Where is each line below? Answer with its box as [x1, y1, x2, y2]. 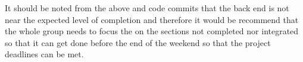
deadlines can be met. [5, 48, 84, 60]
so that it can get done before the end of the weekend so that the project [5, 36, 271, 48]
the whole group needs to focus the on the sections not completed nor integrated [5, 25, 299, 37]
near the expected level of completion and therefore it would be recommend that [5, 13, 299, 25]
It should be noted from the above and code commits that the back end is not [5, 2, 289, 14]
